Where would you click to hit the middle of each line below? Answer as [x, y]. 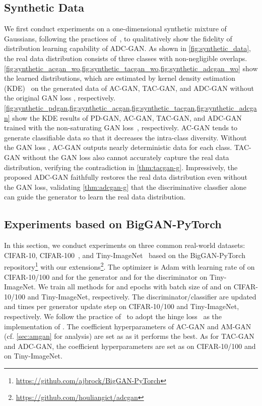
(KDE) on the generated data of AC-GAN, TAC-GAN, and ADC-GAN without [129, 88]
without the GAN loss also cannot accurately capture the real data [126, 157]
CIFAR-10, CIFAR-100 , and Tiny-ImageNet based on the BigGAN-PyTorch [125, 255]
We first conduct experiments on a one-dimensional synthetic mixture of [115, 29]
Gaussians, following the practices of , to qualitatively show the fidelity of [118, 38]
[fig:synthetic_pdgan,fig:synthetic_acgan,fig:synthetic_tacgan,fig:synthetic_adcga [130, 107]
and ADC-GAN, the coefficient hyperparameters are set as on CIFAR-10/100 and [130, 346]
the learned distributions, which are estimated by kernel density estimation [120, 78]
